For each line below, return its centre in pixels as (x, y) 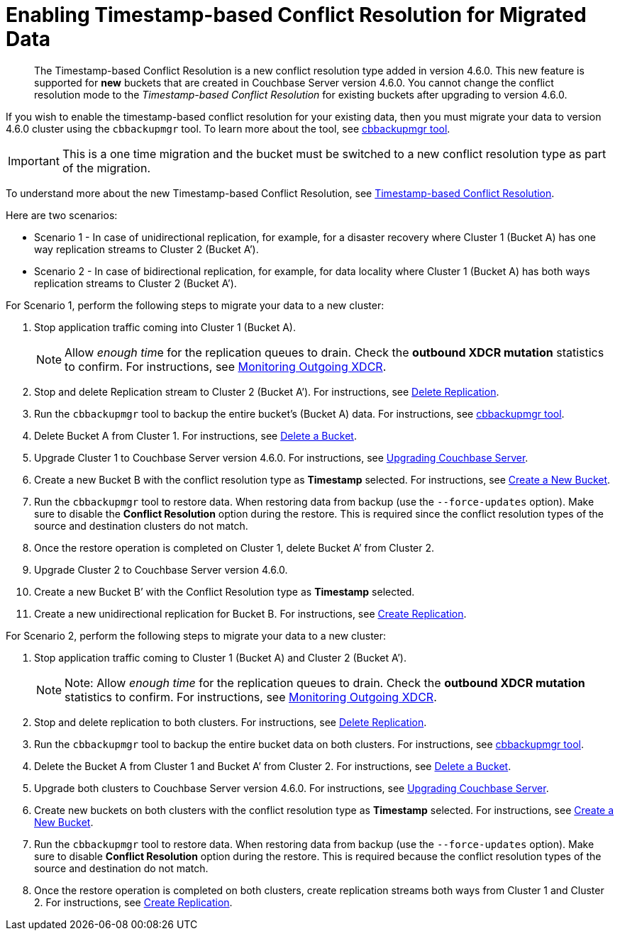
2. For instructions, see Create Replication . (133, 902)
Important (34, 161)
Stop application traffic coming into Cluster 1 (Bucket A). (165, 327)
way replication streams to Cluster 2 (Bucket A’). (146, 249)
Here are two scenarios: (62, 215)
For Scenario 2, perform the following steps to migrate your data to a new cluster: (196, 635)
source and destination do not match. (121, 868)
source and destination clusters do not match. (141, 525)
